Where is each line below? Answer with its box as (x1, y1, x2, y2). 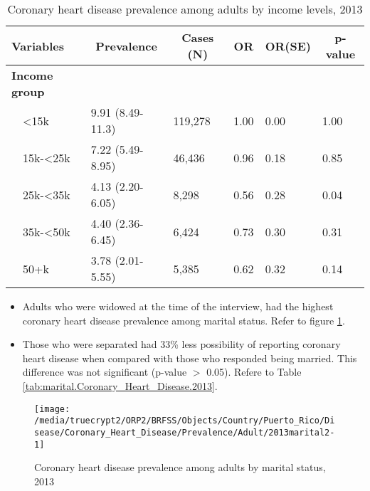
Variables (11, 37, 64, 54)
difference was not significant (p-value (22, 364, 187, 379)
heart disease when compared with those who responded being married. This (22, 350, 357, 365)
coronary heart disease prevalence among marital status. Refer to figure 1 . (22, 312, 345, 327)
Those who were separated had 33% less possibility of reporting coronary (22, 337, 341, 352)
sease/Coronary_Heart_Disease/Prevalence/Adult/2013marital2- (34, 427, 335, 438)
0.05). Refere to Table (206, 364, 302, 379)
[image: (34, 403, 70, 414)
